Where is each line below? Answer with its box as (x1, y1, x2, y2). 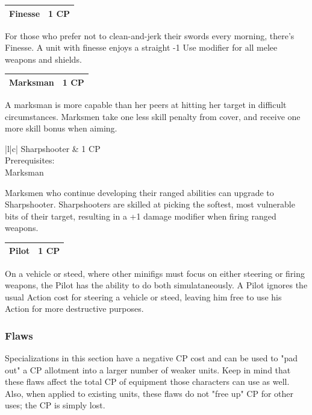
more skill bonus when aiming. (5, 122, 117, 135)
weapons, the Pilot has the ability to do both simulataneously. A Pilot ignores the (5, 279, 308, 291)
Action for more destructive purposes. (5, 302, 144, 315)
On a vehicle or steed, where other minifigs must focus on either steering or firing (5, 267, 305, 279)
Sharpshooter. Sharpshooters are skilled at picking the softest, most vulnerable (5, 198, 295, 211)
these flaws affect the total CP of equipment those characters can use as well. (5, 375, 290, 388)
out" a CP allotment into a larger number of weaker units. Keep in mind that (5, 363, 291, 376)
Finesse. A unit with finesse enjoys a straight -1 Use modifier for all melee (5, 41, 278, 54)
